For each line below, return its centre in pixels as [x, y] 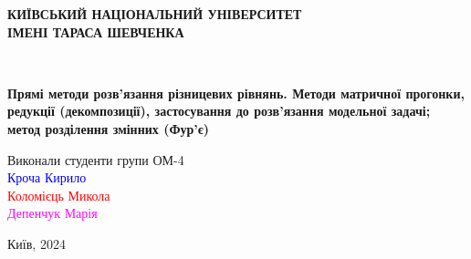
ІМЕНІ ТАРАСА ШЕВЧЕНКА [96, 31]
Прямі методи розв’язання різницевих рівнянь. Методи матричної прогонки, [236, 93]
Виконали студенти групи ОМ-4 [96, 159]
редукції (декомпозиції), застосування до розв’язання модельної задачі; [219, 111]
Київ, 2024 [37, 243]
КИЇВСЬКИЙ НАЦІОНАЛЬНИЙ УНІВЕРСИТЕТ [155, 14]
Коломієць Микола [59, 195]
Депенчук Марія [52, 213]
